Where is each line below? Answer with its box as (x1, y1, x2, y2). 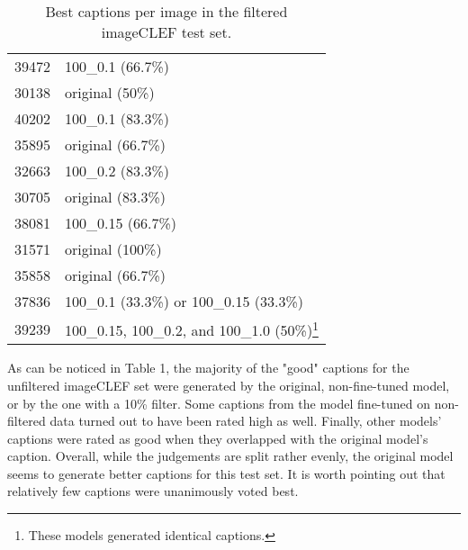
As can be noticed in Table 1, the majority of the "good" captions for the (7, 358, 409, 377)
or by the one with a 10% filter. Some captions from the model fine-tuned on (7, 393, 430, 412)
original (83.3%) (65, 186, 166, 207)
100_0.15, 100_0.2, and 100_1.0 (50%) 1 (65, 317, 319, 341)
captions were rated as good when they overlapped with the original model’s (7, 428, 428, 447)
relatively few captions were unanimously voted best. (7, 482, 299, 500)
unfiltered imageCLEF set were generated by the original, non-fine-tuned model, (7, 375, 450, 394)
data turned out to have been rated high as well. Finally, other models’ (49, 411, 442, 430)
